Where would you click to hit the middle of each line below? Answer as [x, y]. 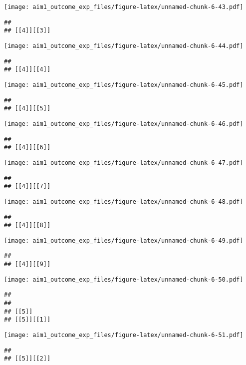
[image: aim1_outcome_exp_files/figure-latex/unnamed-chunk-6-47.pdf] [124, 163]
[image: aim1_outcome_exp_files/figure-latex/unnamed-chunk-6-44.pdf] [124, 46]
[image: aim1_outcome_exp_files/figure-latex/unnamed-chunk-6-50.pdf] [124, 279]
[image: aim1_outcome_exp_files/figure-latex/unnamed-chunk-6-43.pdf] [124, 7]
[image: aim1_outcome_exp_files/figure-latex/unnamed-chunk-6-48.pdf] [124, 201]
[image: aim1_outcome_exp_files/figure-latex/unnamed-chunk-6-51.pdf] [124, 335]
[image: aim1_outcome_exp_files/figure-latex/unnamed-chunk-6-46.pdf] [124, 124]
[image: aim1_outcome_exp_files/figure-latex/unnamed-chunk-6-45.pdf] [124, 85]
